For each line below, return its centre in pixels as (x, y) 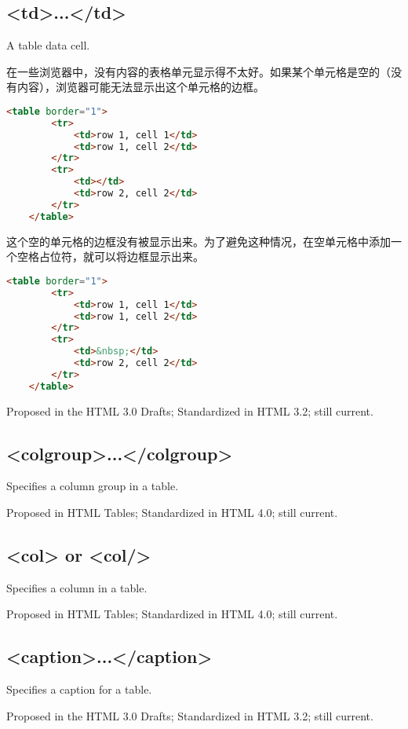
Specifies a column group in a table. (93, 486)
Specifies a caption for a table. (79, 689)
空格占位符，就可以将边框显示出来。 (110, 256)
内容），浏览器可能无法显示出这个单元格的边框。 (140, 87)
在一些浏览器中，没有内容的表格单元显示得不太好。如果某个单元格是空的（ (199, 71)
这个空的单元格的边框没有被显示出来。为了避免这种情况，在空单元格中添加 (199, 241)
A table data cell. (48, 45)
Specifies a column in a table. (77, 587)
